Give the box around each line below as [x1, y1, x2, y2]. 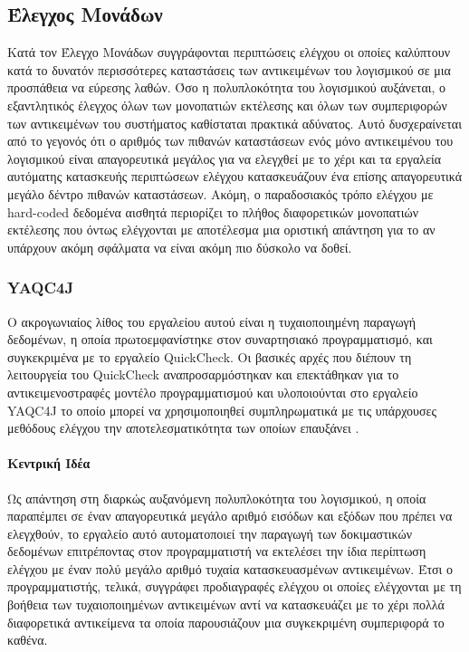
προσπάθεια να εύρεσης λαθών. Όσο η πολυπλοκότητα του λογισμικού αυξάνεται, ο [7, 78, 446, 97]
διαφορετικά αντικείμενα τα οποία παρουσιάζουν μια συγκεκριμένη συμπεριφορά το [7, 612, 445, 631]
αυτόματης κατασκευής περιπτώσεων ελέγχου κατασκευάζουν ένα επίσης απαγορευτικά [7, 167, 463, 186]
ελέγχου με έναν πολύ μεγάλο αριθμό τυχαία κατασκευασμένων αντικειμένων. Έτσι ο [7, 559, 454, 578]
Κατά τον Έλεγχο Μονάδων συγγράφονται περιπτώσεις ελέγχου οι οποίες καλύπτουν [7, 43, 450, 62]
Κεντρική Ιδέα [7, 454, 91, 473]
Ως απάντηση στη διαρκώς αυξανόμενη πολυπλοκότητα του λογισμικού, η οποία [7, 488, 426, 507]
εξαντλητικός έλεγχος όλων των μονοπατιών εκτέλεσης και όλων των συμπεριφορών [7, 95, 447, 114]
